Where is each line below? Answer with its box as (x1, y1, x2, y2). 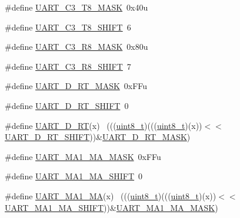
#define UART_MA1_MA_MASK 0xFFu (5, 150, 161, 162)
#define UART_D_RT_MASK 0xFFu (5, 80, 148, 92)
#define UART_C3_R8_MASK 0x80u (5, 40, 148, 53)
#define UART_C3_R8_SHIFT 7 (5, 60, 131, 72)
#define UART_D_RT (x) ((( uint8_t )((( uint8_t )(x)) (5, 119, 202, 131)
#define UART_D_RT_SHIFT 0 (5, 99, 129, 111)
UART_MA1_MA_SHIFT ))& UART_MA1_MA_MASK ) (5, 201, 218, 213)
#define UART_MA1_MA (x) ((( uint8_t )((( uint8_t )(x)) (5, 189, 216, 202)
